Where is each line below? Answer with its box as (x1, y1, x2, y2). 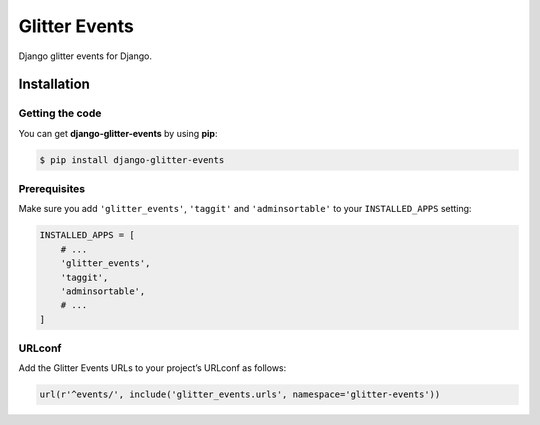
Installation (18, 76, 90, 93)
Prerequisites (18, 182, 85, 196)
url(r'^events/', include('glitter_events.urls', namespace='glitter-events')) (39, 389, 441, 400)
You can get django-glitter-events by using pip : (18, 127, 218, 139)
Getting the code (18, 106, 102, 120)
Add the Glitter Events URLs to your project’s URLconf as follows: (18, 362, 287, 374)
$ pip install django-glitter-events (39, 154, 225, 165)
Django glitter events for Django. (18, 50, 153, 62)
